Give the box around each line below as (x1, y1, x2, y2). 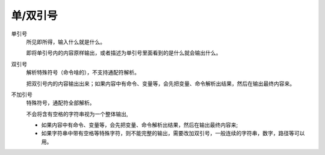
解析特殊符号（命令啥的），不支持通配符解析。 (26, 69, 140, 76)
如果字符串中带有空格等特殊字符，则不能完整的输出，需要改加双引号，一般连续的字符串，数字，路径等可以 (41, 130, 305, 137)
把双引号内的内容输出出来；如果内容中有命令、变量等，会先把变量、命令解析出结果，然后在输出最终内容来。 (26, 80, 295, 87)
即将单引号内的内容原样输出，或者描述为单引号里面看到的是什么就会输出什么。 (26, 49, 221, 56)
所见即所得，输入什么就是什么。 (26, 38, 105, 45)
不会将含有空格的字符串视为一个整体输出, (26, 110, 129, 117)
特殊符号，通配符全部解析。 (26, 99, 95, 106)
